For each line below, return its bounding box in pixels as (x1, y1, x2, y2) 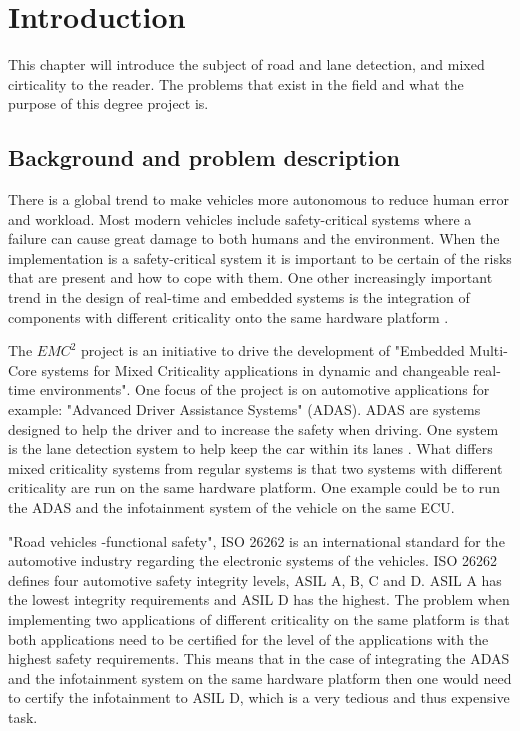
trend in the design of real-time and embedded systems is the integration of (8, 287, 470, 308)
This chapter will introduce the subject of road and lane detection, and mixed (8, 54, 485, 75)
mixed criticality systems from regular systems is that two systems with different (8, 457, 503, 478)
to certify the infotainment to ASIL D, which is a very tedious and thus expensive (8, 687, 510, 708)
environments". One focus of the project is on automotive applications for (39, 379, 490, 400)
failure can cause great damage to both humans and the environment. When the (8, 228, 500, 249)
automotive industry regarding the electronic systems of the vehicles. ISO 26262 (8, 550, 497, 571)
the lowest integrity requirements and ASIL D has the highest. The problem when (8, 589, 510, 610)
